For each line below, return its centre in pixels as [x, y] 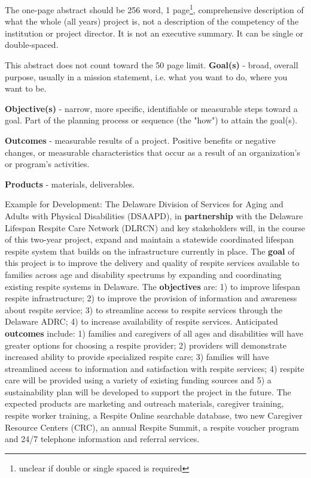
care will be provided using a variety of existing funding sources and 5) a [138, 380]
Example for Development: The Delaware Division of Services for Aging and [144, 204]
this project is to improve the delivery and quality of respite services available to [152, 263]
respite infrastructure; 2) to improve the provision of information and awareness [151, 298]
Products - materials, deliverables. [70, 184]
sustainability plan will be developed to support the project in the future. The [148, 391]
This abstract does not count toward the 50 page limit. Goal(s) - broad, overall [152, 65]
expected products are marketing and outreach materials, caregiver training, [144, 403]
